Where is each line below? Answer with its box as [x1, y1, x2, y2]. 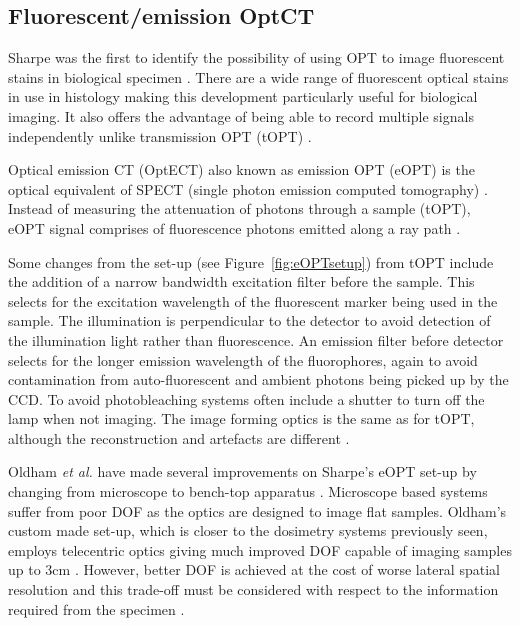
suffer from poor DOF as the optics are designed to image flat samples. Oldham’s [8, 500, 507, 521]
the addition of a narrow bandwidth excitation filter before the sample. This [8, 271, 475, 292]
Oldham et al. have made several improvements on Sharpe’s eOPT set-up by [8, 461, 477, 482]
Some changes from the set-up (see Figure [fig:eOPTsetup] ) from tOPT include [8, 251, 494, 272]
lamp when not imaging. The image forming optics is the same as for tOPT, [8, 408, 475, 429]
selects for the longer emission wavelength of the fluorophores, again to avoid [8, 349, 478, 370]
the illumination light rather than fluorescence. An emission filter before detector [8, 329, 504, 350]
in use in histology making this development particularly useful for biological [8, 86, 478, 107]
